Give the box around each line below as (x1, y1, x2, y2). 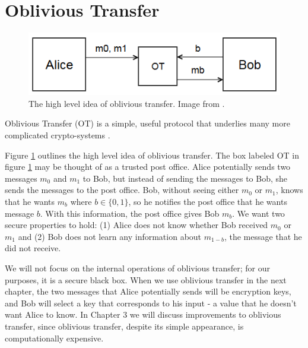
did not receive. (5, 242, 61, 254)
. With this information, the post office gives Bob (40, 207, 220, 219)
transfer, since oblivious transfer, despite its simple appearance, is (5, 319, 244, 332)
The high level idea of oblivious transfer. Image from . (28, 97, 225, 109)
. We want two (232, 207, 285, 219)
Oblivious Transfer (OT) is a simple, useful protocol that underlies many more (5, 117, 290, 129)
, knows (275, 184, 303, 196)
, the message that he (224, 230, 302, 242)
